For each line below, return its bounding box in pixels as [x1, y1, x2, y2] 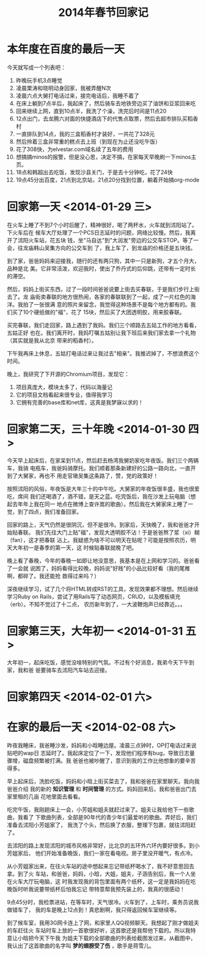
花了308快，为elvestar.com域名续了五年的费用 [15, 145, 134, 153]
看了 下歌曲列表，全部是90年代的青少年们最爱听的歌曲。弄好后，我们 [23, 813, 197, 820]
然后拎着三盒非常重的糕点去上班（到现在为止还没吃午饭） [15, 138, 161, 145]
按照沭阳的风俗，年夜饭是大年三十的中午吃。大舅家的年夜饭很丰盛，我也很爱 [7, 485, 200, 492]
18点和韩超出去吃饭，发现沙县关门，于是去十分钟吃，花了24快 [15, 168, 173, 176]
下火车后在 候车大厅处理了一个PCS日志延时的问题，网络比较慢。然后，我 [7, 229, 191, 236]
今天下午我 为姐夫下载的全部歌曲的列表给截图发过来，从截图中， [33, 934, 196, 942]
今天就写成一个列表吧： [7, 64, 66, 71]
